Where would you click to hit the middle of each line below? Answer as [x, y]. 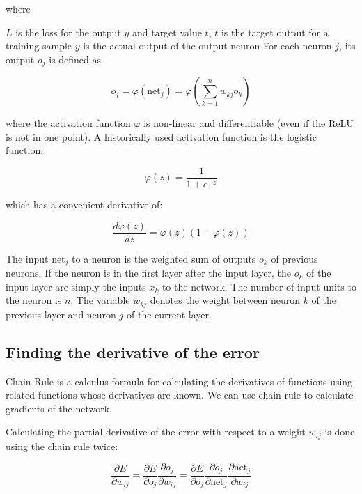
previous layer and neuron [61, 314]
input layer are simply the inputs [76, 286]
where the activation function [68, 123]
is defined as [75, 59]
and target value [167, 32]
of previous [294, 258]
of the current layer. [169, 314]
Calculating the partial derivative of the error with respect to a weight [156, 432]
